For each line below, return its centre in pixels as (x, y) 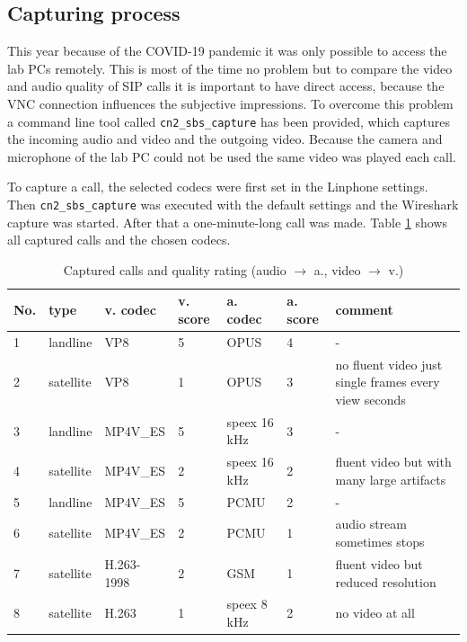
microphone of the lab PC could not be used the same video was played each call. (232, 156)
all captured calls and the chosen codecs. (119, 240)
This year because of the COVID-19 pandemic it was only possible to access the (227, 51)
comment (364, 310)
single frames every (388, 382)
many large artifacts (391, 479)
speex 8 (247, 604)
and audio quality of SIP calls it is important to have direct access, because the (226, 86)
